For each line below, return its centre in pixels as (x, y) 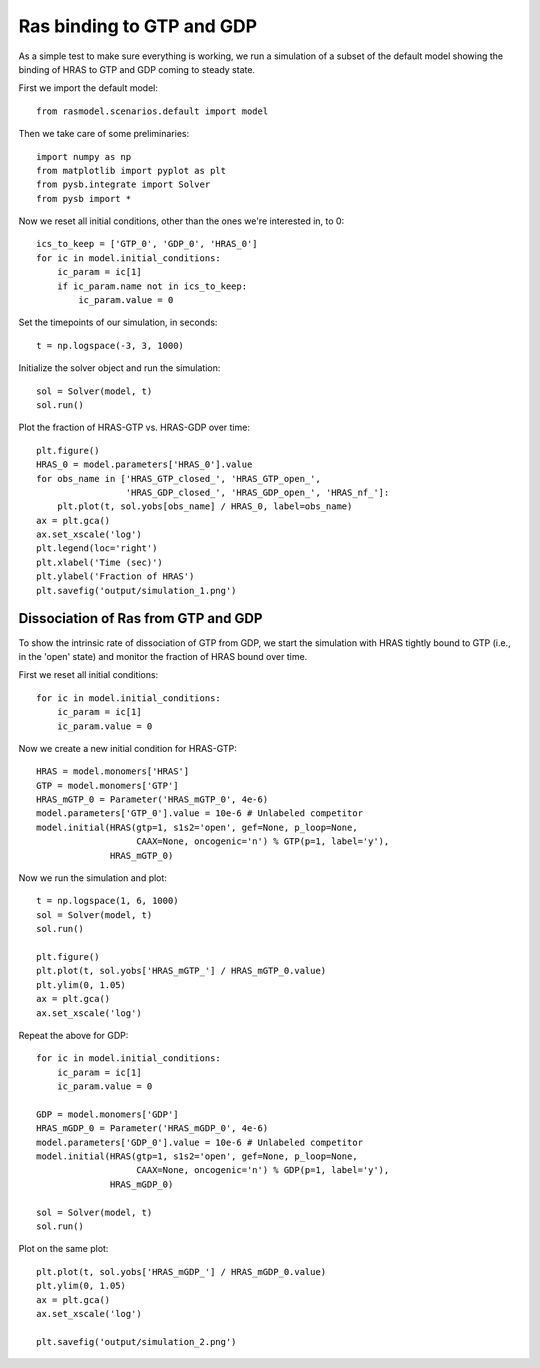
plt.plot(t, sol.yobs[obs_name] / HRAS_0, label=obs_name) (204, 506)
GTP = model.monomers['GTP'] (107, 785)
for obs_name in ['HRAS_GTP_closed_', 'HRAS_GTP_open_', (179, 478)
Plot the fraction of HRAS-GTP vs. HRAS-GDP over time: (134, 427)
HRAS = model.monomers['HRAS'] (113, 771)
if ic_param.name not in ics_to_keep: (152, 286)
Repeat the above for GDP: (73, 1035)
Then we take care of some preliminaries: (104, 134)
